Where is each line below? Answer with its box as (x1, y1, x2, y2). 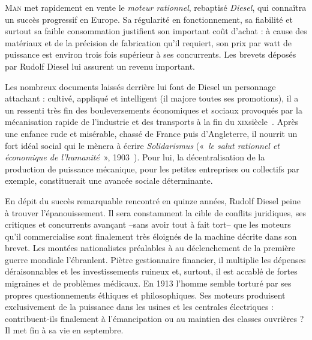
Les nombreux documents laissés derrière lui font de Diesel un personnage (5, 80, 276, 93)
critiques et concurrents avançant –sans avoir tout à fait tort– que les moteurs (5, 218, 291, 231)
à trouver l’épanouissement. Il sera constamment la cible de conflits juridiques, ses (5, 206, 307, 219)
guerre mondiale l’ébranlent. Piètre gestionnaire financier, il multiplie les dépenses (5, 253, 306, 266)
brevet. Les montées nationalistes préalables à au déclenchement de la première (5, 241, 296, 254)
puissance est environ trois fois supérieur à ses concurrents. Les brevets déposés (5, 48, 296, 61)
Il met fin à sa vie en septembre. (5, 324, 124, 336)
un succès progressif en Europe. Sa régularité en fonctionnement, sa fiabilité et (5, 13, 293, 25)
